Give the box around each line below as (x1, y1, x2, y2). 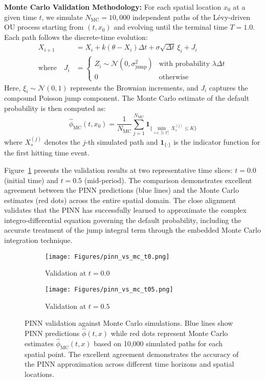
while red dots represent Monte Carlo (111, 327, 228, 338)
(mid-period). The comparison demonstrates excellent (84, 174, 252, 185)
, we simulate (41, 11, 83, 22)
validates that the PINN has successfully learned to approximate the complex (4, 205, 247, 215)
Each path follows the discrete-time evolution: (4, 31, 148, 42)
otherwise (159, 74, 189, 81)
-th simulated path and (85, 136, 158, 147)
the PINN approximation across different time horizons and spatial (25, 358, 234, 369)
